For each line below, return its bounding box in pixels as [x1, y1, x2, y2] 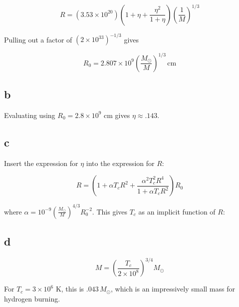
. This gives [92, 206, 127, 216]
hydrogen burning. [4, 293, 60, 303]
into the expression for [86, 157, 155, 168]
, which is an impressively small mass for [110, 283, 235, 294]
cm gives [104, 109, 130, 120]
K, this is [55, 283, 84, 294]
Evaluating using [4, 109, 55, 120]
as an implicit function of [138, 206, 216, 216]
